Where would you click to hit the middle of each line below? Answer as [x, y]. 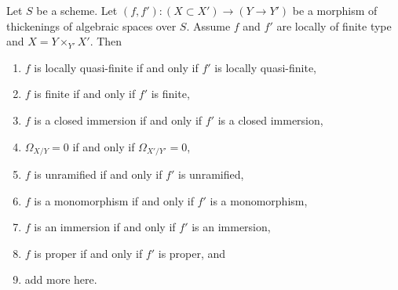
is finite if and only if [85, 94]
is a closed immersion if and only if [118, 120]
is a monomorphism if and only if [114, 200]
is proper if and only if [88, 253]
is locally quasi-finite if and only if [116, 67]
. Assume [208, 25]
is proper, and [192, 253]
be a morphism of [335, 10]
